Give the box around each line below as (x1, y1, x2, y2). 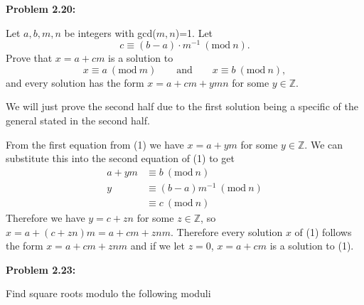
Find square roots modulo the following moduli (6, 286, 211, 301)
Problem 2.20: (6, 1, 76, 16)
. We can (304, 137, 343, 151)
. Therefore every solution (170, 224, 283, 239)
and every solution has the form (6, 75, 144, 90)
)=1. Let (175, 25, 213, 40)
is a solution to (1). (269, 238, 354, 253)
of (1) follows (294, 224, 352, 239)
